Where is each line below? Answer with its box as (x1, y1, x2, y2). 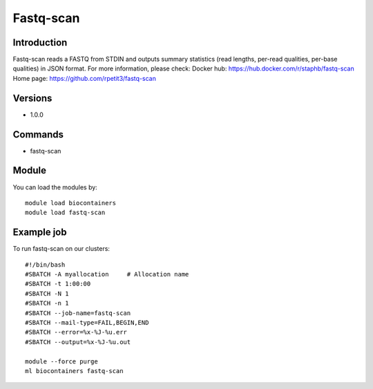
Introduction (12, 37, 68, 48)
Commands (12, 129, 64, 140)
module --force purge (25, 357, 98, 366)
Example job (12, 227, 67, 238)
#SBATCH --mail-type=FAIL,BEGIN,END (25, 319, 149, 326)
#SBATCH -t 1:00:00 (25, 280, 91, 288)
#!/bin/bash (25, 260, 66, 269)
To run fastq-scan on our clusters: (12, 245, 111, 253)
